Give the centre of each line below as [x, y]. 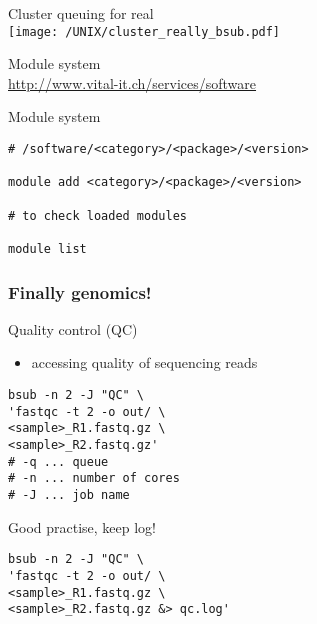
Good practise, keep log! [82, 526]
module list [47, 248]
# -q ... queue [58, 461]
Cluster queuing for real [81, 13]
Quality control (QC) [73, 328]
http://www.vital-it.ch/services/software [132, 82]
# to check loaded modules [97, 215]
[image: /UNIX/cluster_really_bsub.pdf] [144, 31]
